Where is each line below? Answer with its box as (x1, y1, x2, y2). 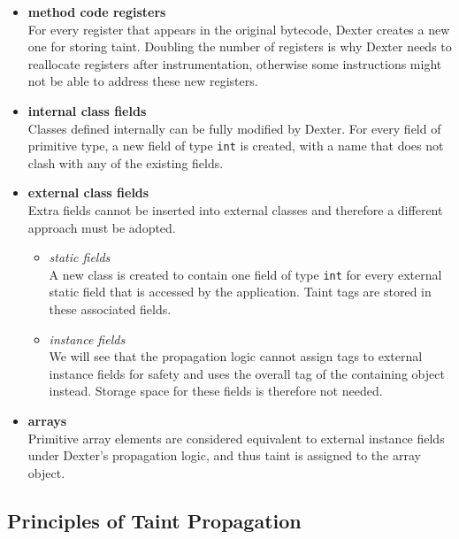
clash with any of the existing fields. (27, 153, 224, 172)
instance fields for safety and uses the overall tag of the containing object (49, 364, 445, 382)
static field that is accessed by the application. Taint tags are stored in (49, 282, 432, 301)
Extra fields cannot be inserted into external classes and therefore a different (27, 201, 443, 219)
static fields (49, 248, 111, 266)
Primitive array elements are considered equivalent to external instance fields (27, 428, 445, 447)
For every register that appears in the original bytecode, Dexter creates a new (27, 19, 450, 38)
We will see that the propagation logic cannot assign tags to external (49, 347, 423, 366)
